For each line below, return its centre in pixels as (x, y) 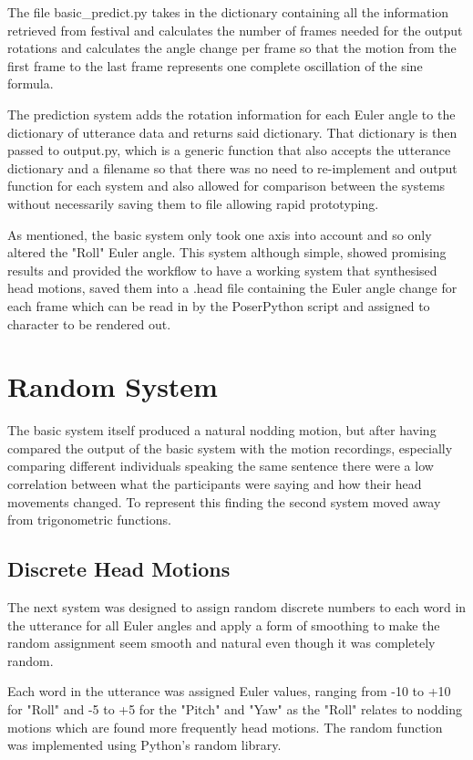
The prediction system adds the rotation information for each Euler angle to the (231, 114)
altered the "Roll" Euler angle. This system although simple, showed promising (227, 252)
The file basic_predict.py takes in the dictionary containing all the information (228, 12)
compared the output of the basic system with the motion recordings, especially (230, 448)
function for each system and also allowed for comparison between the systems (226, 186)
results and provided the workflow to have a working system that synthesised (222, 270)
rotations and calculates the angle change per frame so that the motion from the (232, 48)
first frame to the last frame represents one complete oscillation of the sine (215, 65)
